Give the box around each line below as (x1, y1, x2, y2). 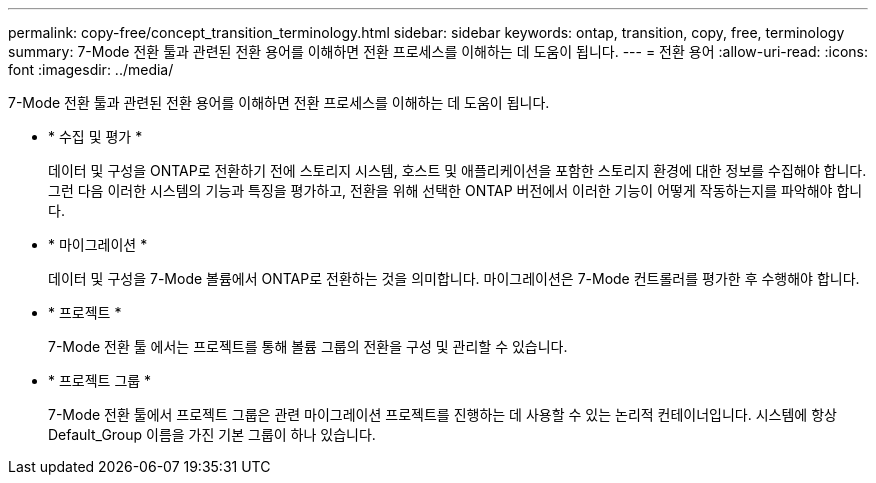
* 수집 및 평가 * (48, 128, 143, 145)
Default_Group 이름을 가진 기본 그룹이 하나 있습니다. (48, 426, 376, 443)
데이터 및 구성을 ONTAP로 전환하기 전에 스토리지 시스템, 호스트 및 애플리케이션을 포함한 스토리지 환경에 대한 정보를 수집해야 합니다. (48, 162, 867, 179)
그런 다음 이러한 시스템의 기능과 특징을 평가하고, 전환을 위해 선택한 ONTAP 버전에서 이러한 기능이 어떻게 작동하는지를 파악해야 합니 (48, 182, 863, 199)
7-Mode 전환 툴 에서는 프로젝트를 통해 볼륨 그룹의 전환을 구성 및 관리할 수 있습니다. (48, 338, 568, 355)
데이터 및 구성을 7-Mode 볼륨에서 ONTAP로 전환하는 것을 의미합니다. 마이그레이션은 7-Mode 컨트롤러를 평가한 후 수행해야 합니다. (48, 270, 860, 287)
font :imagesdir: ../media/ (8, 61, 174, 78)
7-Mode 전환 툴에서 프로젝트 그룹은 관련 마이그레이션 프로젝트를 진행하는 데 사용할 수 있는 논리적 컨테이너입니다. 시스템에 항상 (48, 406, 837, 423)
